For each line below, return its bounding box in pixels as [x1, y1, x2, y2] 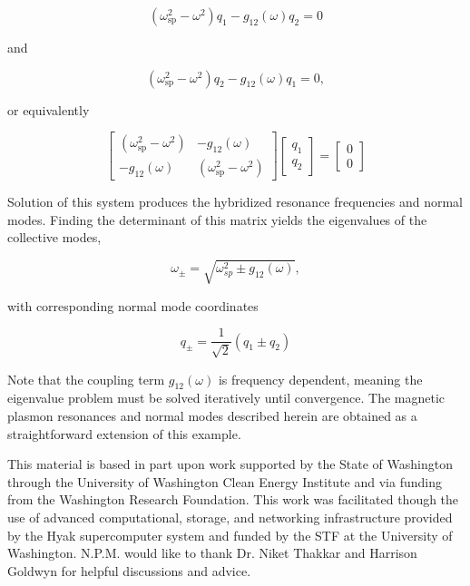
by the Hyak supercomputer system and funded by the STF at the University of [7, 525, 453, 544]
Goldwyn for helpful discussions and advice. [7, 561, 251, 580]
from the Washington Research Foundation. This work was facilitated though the [7, 490, 459, 509]
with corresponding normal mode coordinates [7, 296, 259, 315]
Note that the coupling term [7, 369, 165, 388]
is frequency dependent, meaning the [218, 369, 423, 388]
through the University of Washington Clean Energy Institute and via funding [7, 472, 442, 491]
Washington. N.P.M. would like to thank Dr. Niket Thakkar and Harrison [7, 543, 417, 562]
